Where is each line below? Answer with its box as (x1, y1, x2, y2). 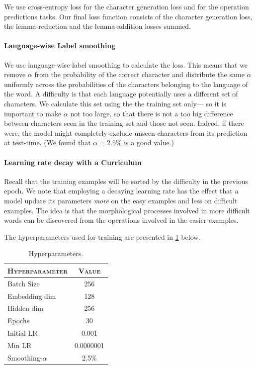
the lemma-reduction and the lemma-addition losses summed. (4, 21, 191, 31)
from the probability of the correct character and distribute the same (34, 69, 245, 80)
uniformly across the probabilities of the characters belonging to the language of (4, 79, 248, 89)
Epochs (7, 315, 30, 326)
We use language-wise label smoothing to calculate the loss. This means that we (4, 59, 248, 70)
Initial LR (7, 328, 38, 338)
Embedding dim (7, 290, 56, 301)
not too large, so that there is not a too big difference (70, 108, 233, 118)
